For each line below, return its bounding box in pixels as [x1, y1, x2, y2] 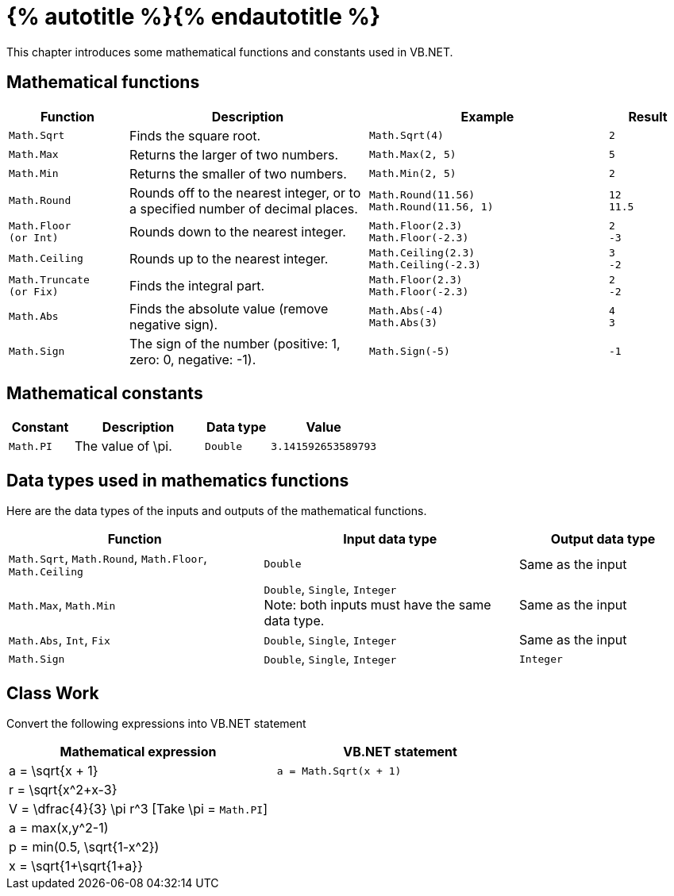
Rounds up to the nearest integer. [129, 250, 329, 267]
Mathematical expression [60, 744, 217, 760]
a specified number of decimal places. [129, 200, 358, 217]
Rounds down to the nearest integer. [129, 223, 346, 240]
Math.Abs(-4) [368, 304, 444, 317]
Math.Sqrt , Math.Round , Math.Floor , [9, 550, 207, 567]
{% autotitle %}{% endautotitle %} [6, 3, 381, 30]
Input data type [343, 531, 437, 548]
